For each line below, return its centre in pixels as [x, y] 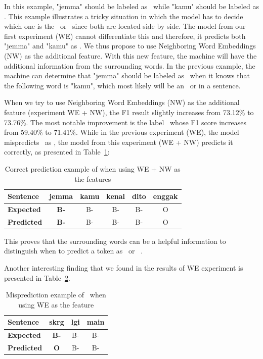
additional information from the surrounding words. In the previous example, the [130, 65]
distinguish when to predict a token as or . [74, 251]
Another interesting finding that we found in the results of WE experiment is [124, 268]
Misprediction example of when [56, 295]
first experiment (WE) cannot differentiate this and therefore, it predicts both [125, 36]
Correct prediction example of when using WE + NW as [93, 168]
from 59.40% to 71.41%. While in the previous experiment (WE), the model [122, 132]
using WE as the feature [56, 304]
